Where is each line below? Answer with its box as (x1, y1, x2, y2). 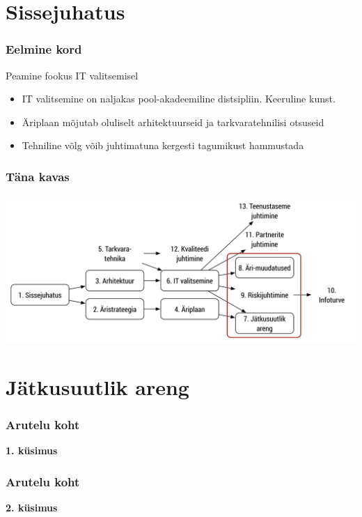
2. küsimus (6, 500, 58, 514)
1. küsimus (6, 443, 58, 458)
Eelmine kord (6, 40, 82, 58)
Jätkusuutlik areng (6, 372, 189, 401)
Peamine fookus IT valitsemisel (6, 68, 139, 82)
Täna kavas (6, 167, 70, 185)
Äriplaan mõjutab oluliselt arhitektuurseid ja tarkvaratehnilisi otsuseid (22, 114, 324, 129)
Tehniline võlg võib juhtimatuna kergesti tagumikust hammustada (22, 138, 304, 153)
